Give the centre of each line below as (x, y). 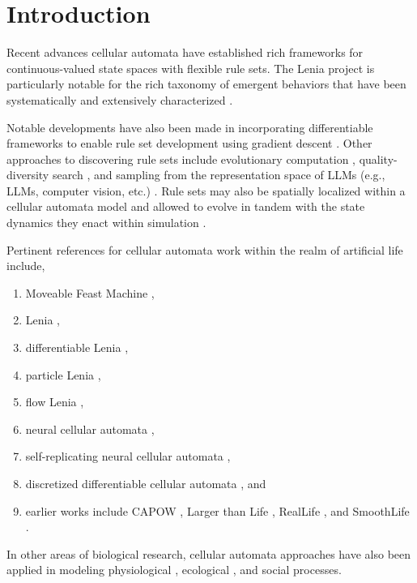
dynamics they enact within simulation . (106, 223)
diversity (28, 175)
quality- (378, 159)
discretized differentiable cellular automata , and (146, 483)
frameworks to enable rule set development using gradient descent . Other (189, 143)
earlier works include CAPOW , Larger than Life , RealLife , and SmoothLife (217, 510)
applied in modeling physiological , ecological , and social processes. (174, 570)
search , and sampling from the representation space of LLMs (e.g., (219, 175)
